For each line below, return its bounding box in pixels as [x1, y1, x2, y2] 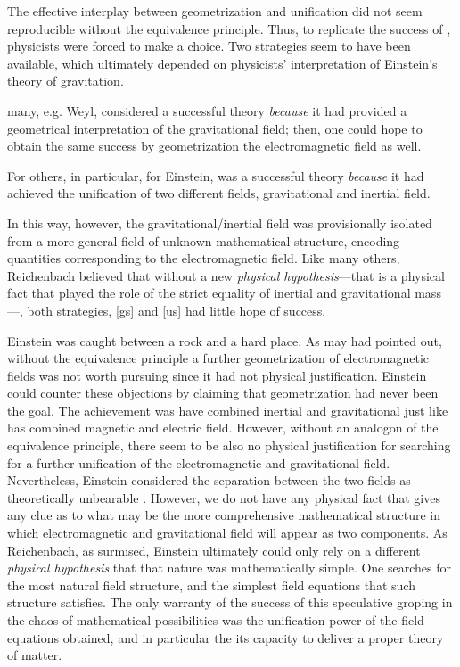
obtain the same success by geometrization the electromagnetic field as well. [7, 136, 422, 155]
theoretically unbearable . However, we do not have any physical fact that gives [7, 488, 440, 506]
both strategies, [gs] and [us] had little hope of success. [27, 301, 326, 319]
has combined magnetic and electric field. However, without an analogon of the [7, 418, 439, 437]
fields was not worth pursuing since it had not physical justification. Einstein [7, 366, 427, 384]
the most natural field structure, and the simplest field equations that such [7, 575, 415, 594]
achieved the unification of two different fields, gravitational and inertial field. [7, 184, 431, 202]
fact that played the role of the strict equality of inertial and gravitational [7, 284, 411, 302]
